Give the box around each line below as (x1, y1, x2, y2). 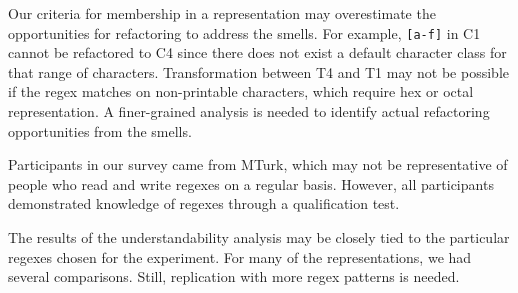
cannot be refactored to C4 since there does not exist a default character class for (8, 42, 507, 63)
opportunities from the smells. (8, 120, 192, 141)
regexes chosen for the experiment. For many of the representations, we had (8, 246, 472, 267)
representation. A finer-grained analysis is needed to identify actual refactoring (8, 101, 490, 122)
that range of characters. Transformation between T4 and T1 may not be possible (8, 61, 509, 82)
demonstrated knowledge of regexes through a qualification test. (8, 193, 400, 214)
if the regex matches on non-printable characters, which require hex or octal (8, 81, 474, 102)
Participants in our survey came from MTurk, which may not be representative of (8, 154, 508, 175)
